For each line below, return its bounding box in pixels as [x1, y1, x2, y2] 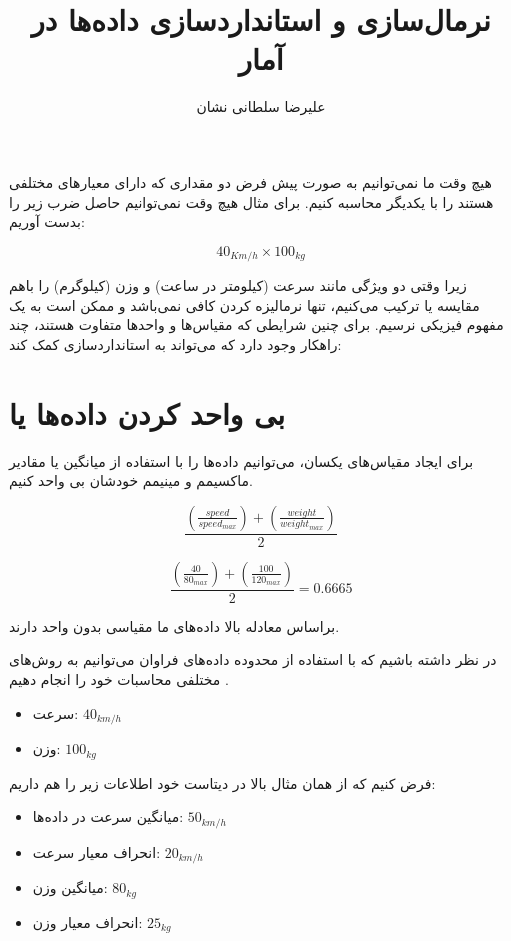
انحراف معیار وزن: [32, 911, 143, 932]
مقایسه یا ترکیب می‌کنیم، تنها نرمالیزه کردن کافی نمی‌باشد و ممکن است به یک [9, 294, 480, 315]
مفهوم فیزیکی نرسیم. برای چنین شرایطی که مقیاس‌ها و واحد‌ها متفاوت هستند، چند [9, 314, 504, 335]
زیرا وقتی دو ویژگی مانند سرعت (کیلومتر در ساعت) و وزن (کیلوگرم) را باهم [9, 275, 467, 296]
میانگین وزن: [32, 877, 108, 898]
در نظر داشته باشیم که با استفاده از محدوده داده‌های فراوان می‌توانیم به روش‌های [9, 649, 497, 670]
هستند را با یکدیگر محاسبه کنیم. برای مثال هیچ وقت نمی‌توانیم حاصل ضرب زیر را [9, 191, 494, 212]
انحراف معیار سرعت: [32, 841, 161, 862]
